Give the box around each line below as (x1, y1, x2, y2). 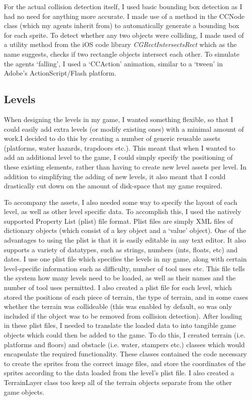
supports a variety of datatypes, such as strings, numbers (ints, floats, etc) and (4, 244, 237, 254)
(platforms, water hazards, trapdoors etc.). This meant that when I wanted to (4, 142, 236, 153)
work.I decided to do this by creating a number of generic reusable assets (4, 133, 220, 143)
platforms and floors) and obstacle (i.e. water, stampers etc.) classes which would (4, 339, 245, 349)
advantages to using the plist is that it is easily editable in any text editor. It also (4, 235, 246, 245)
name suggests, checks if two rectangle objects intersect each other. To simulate (4, 48, 239, 59)
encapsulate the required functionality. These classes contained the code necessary (4, 349, 247, 359)
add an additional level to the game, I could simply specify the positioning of (4, 152, 233, 162)
